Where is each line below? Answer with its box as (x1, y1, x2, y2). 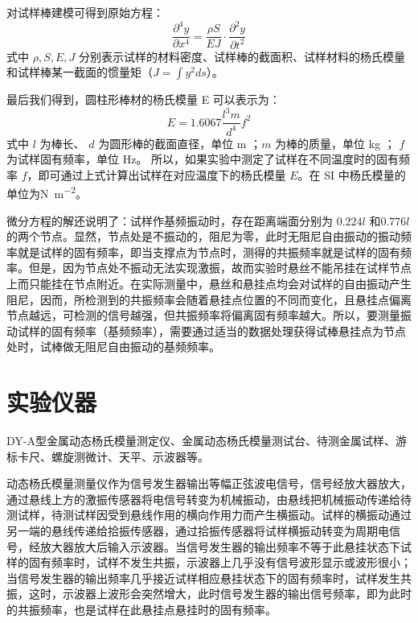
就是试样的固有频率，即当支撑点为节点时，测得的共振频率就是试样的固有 (17, 243, 400, 260)
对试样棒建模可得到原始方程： (6, 4, 164, 20)
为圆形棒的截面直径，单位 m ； (98, 134, 262, 151)
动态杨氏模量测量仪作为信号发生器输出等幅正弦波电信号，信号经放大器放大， (6, 475, 412, 492)
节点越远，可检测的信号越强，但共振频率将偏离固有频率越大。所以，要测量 (6, 307, 400, 324)
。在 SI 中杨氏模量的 (297, 166, 406, 183)
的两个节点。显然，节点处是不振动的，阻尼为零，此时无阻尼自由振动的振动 (6, 228, 400, 245)
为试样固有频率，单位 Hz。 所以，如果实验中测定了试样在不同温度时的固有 (6, 151, 400, 167)
